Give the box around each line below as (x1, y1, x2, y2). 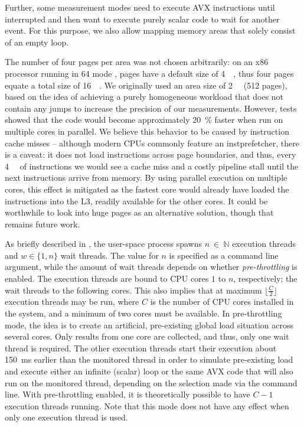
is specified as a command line (169, 249, 279, 261)
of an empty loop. (5, 35, 69, 48)
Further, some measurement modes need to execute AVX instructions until (5, 1, 275, 13)
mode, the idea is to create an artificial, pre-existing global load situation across (5, 318, 293, 331)
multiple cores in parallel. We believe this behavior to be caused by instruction (5, 125, 289, 137)
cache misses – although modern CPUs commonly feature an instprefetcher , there (5, 136, 299, 149)
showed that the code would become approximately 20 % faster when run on (5, 113, 283, 126)
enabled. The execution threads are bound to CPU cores (5, 272, 209, 285)
